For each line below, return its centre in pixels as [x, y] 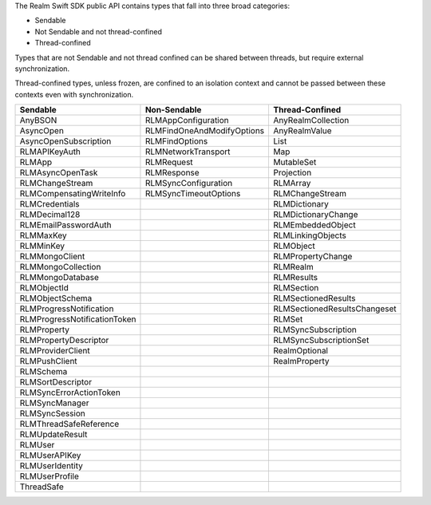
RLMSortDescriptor [55, 382]
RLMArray [292, 183]
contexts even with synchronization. [74, 94]
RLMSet [288, 319]
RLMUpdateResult [53, 435]
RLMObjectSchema [56, 298]
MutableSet [295, 162]
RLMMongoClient [52, 257]
